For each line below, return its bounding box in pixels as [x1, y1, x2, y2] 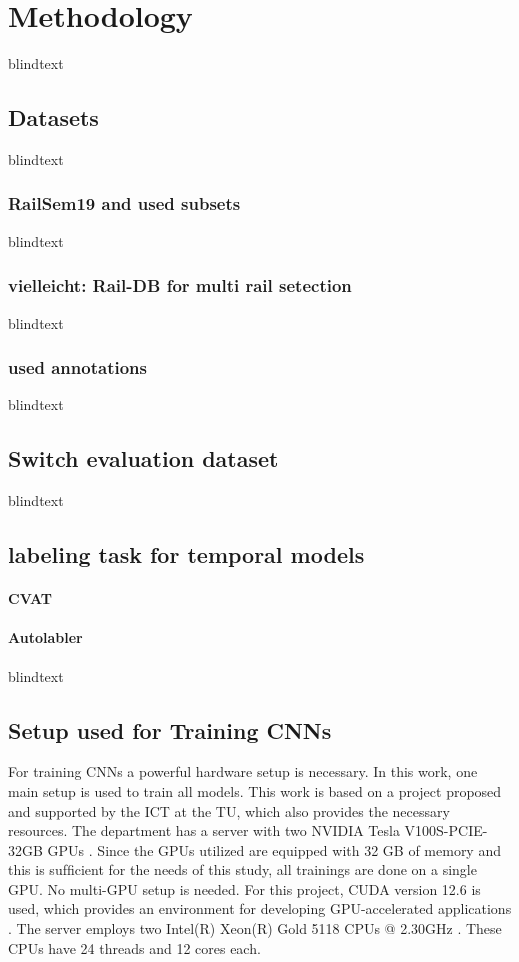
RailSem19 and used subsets [8, 191, 241, 216]
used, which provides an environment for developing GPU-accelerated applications [8, 898, 512, 919]
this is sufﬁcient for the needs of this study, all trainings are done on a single [8, 859, 477, 880]
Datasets [8, 102, 99, 133]
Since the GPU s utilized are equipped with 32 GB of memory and [97, 839, 501, 860]
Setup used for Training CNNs [8, 714, 332, 745]
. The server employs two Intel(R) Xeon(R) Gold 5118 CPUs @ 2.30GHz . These [8, 918, 502, 939]
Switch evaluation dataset [8, 443, 279, 474]
